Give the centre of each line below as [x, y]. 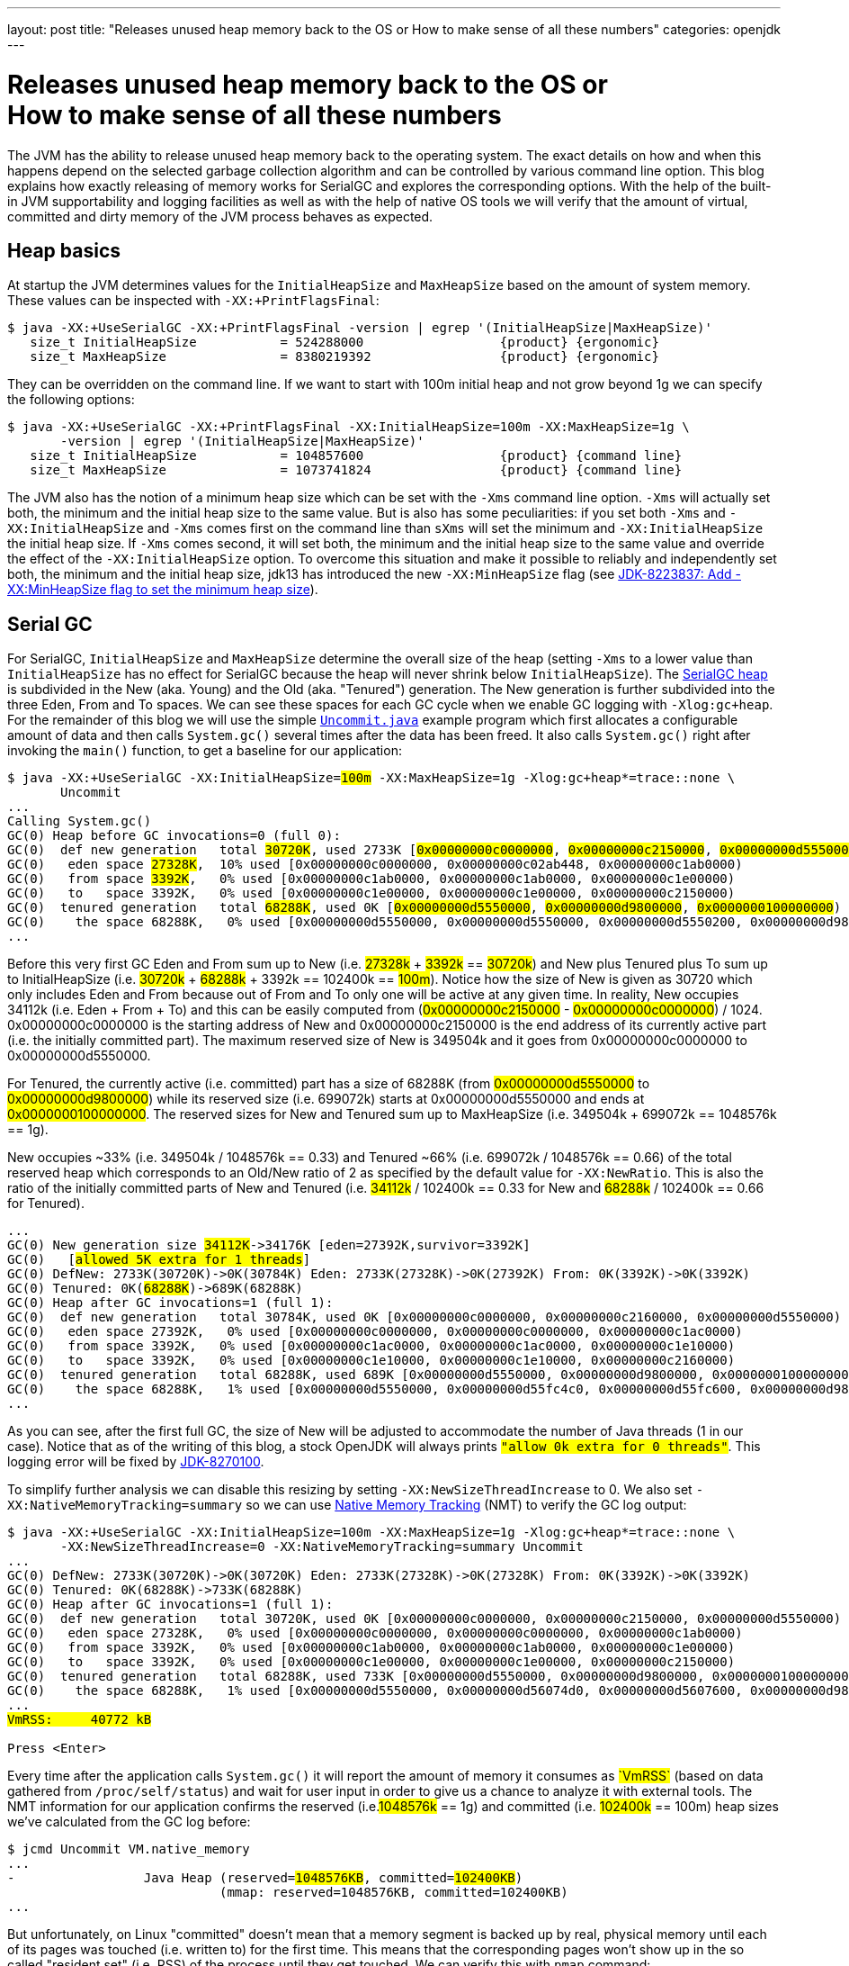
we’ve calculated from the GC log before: [129, 1822]
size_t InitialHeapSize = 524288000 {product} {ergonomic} [344, 343]
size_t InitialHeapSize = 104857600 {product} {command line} [356, 456]
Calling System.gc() [80, 821]
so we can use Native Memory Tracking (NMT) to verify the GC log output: [466, 1505]
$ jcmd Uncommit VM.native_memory [129, 1849]
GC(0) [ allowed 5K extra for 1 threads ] [159, 1260]
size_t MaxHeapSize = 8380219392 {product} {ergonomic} [344, 357]
